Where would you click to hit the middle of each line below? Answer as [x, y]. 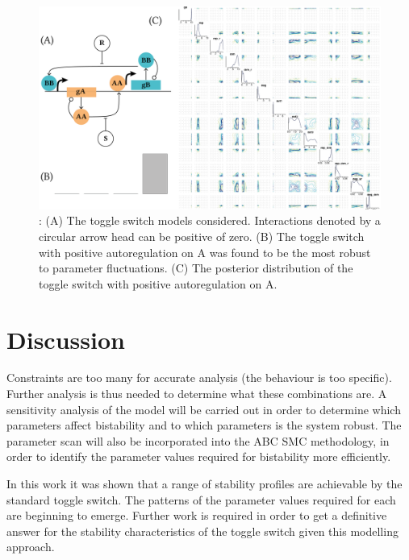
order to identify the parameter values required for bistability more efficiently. [199, 456]
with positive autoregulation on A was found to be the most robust [205, 252]
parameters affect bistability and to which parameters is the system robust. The [204, 425]
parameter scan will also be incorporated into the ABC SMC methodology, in [198, 440]
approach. [31, 547]
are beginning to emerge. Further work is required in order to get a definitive [197, 515]
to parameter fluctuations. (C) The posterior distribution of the [196, 268]
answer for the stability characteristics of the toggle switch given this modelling [202, 531]
